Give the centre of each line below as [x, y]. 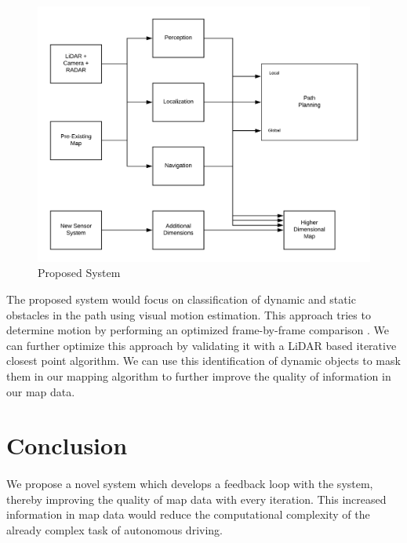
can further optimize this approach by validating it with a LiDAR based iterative [202, 345]
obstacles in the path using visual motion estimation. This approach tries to [189, 314]
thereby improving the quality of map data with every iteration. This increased [196, 499]
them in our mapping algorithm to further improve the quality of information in [199, 376]
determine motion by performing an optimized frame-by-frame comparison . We [198, 330]
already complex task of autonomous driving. [114, 529]
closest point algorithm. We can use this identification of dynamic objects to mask [203, 361]
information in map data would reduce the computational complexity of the [188, 514]
